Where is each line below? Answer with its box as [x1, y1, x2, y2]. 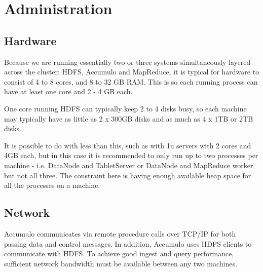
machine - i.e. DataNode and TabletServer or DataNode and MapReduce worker [4, 160, 253, 170]
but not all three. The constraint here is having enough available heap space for [4, 170, 251, 180]
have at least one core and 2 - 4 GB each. [4, 86, 133, 97]
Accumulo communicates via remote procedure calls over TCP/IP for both [4, 228, 236, 239]
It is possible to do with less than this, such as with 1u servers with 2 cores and [4, 140, 251, 150]
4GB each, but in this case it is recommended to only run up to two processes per [4, 150, 258, 161]
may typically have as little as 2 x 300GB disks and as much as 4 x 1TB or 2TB [4, 113, 253, 124]
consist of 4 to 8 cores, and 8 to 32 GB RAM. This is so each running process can [4, 76, 258, 87]
